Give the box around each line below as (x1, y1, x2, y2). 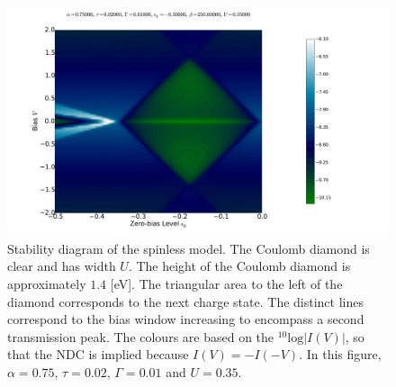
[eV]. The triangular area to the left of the (110, 274, 343, 293)
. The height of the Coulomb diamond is (128, 256, 351, 275)
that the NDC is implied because (7, 345, 189, 364)
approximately (7, 274, 86, 293)
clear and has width (7, 256, 116, 275)
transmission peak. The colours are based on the (7, 327, 274, 346)
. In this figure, (299, 345, 382, 364)
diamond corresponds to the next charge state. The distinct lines (7, 292, 364, 310)
